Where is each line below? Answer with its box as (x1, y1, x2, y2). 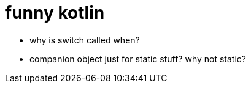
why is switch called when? (29, 34, 140, 45)
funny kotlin (5, 2, 105, 23)
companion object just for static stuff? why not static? (29, 53, 246, 64)
